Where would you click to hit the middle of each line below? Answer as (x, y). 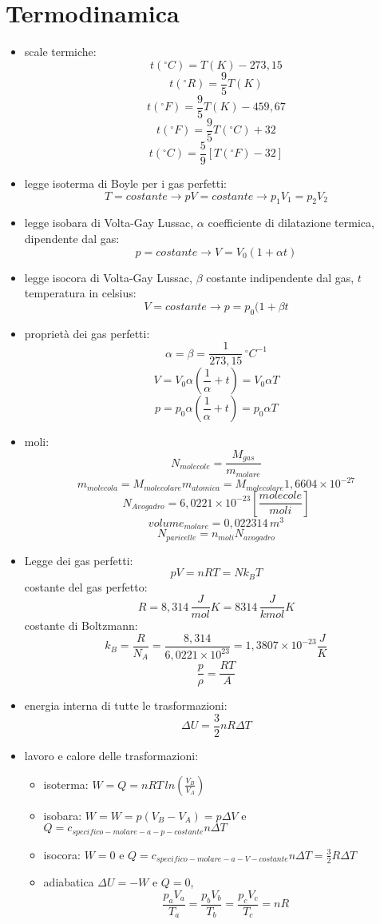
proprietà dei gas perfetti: (87, 333)
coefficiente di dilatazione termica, (291, 223)
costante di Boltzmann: (81, 625)
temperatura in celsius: (80, 293)
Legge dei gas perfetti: (79, 560)
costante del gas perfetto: (86, 586)
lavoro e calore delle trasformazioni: (111, 756)
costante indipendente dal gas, (280, 277)
